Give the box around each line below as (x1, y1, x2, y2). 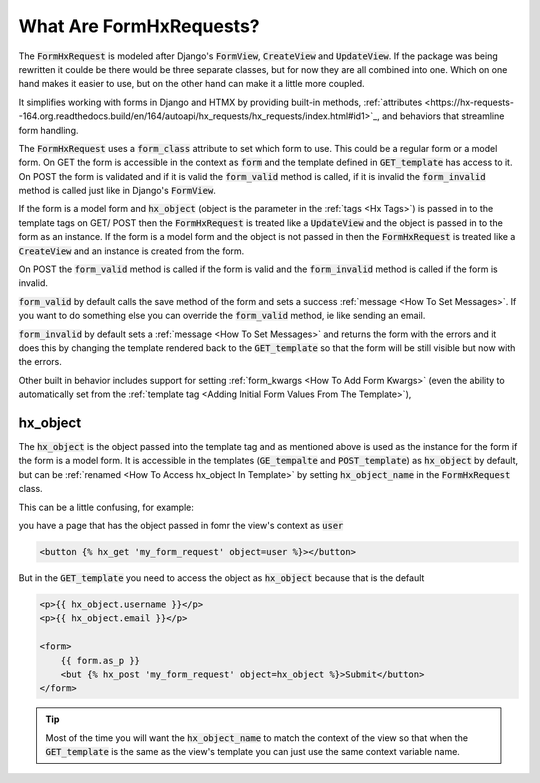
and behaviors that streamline (381, 110, 505, 122)
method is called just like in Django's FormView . (18, 185, 217, 197)
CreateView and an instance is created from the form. (18, 245, 245, 257)
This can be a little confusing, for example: (18, 501, 195, 513)
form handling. (18, 124, 79, 136)
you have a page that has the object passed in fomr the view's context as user (18, 520, 344, 531)
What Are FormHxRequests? (18, 15, 260, 37)
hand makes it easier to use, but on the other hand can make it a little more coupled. (18, 78, 365, 90)
